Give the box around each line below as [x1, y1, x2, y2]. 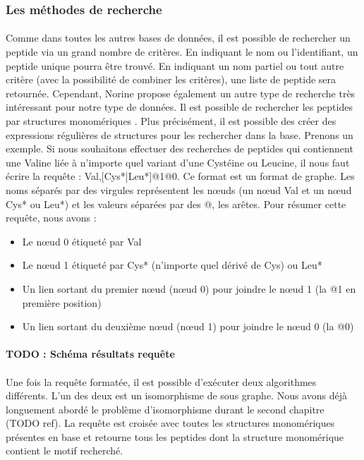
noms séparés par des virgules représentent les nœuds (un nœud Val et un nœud [6, 182, 352, 197]
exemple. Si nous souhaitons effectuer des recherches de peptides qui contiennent [6, 141, 353, 156]
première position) [22, 295, 102, 310]
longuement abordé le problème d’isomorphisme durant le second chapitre [6, 401, 324, 416]
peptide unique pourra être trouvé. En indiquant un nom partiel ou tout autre [6, 58, 344, 73]
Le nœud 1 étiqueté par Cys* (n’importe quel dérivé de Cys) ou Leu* [22, 258, 322, 272]
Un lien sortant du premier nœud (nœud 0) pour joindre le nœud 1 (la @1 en [22, 281, 356, 296]
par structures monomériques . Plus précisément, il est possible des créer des [6, 114, 336, 128]
